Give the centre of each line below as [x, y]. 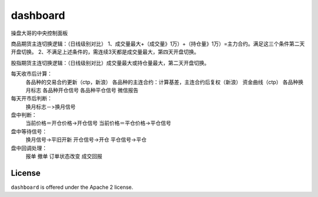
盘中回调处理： [29, 148]
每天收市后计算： [32, 74]
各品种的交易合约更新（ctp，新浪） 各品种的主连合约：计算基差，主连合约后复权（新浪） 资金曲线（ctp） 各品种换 [165, 82]
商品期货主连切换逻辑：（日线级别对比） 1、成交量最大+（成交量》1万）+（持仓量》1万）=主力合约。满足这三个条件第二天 [158, 44]
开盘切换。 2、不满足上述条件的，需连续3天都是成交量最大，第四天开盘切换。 [105, 52]
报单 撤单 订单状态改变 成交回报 [64, 156]
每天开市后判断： [32, 98]
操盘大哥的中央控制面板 [39, 33]
